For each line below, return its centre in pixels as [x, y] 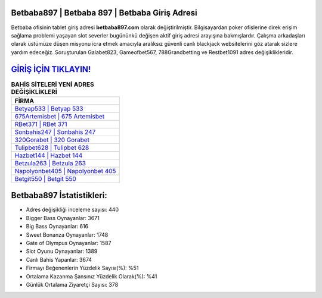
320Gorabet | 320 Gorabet [52, 140]
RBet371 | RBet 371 [41, 124]
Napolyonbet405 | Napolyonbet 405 [65, 171]
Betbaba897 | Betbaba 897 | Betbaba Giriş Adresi [104, 13]
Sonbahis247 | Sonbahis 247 [55, 132]
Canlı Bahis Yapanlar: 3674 [59, 259]
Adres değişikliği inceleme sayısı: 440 [72, 210]
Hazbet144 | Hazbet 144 [49, 155]
